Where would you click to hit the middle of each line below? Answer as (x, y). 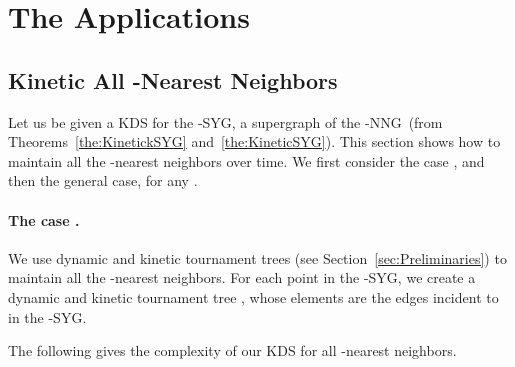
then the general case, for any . (103, 180)
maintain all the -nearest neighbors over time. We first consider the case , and (246, 160)
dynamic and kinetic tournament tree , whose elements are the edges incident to (253, 296)
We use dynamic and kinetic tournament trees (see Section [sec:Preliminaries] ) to (257, 257)
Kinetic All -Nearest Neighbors (173, 79)
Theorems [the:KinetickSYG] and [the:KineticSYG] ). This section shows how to (254, 141)
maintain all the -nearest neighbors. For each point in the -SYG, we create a (242, 277)
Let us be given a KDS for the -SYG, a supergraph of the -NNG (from (225, 121)
